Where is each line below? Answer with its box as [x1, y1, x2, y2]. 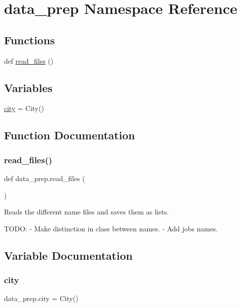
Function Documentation [4, 127, 135, 143]
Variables [4, 80, 53, 95]
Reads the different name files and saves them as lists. [4, 206, 169, 217]
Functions [4, 32, 55, 47]
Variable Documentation [4, 247, 133, 263]
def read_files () [4, 55, 53, 66]
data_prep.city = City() [4, 293, 79, 304]
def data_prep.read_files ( [4, 173, 85, 183]
